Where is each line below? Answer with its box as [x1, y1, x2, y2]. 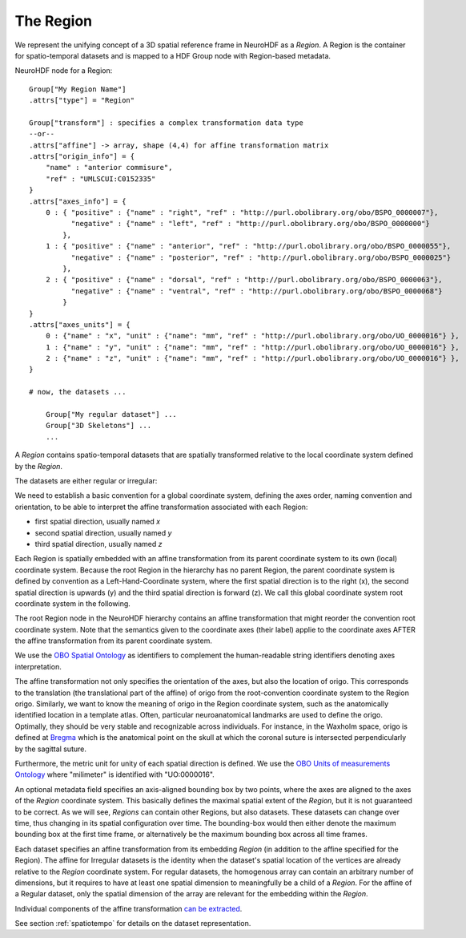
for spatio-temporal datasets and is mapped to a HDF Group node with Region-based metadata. [14, 51, 331, 60]
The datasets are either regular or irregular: [14, 476, 158, 485]
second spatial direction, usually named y [34, 528, 172, 537]
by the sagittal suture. [14, 744, 87, 754]
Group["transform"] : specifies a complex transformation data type [29, 118, 303, 127]
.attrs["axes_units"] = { [29, 320, 131, 329]
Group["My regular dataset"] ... [45, 410, 178, 419]
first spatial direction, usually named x [34, 517, 160, 527]
